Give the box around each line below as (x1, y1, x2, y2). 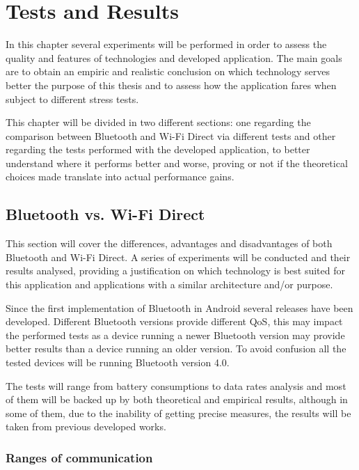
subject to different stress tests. (6, 91, 139, 106)
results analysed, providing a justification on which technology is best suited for (6, 263, 345, 278)
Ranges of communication (6, 448, 153, 466)
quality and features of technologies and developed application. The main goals (6, 50, 342, 65)
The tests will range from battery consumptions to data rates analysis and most (6, 378, 346, 393)
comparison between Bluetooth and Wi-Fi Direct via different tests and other (6, 128, 336, 143)
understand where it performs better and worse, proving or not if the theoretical (6, 155, 348, 170)
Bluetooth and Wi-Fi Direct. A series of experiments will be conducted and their (6, 249, 351, 264)
